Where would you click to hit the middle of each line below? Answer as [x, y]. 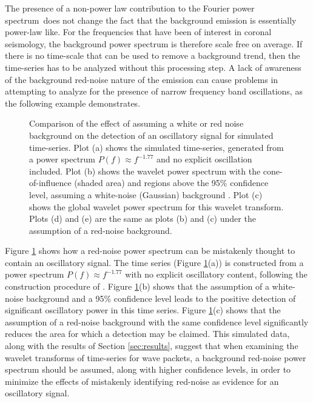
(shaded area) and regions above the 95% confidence [171, 183]
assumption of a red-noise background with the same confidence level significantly [157, 321]
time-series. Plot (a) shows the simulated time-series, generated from [156, 147]
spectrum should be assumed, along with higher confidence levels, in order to [148, 369]
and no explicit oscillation [204, 159]
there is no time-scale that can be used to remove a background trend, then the [153, 55]
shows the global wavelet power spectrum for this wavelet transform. [156, 206]
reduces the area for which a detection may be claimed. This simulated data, [147, 334]
